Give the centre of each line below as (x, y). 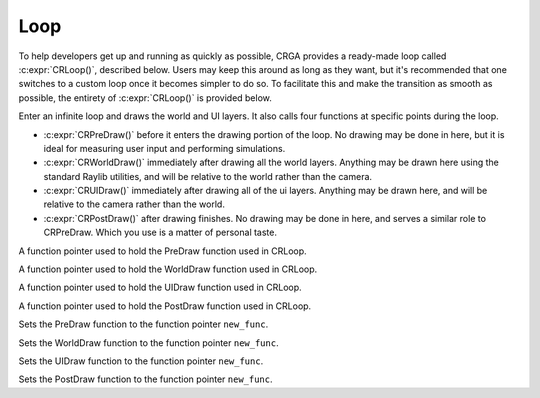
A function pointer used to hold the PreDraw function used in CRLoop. (162, 251)
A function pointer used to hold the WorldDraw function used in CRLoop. (168, 269)
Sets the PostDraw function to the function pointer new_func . (146, 379)
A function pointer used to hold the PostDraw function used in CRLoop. (165, 306)
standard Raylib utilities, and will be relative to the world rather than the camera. (208, 176)
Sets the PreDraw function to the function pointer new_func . (143, 324)
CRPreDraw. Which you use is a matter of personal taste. (160, 232)
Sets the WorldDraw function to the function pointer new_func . (148, 342)
